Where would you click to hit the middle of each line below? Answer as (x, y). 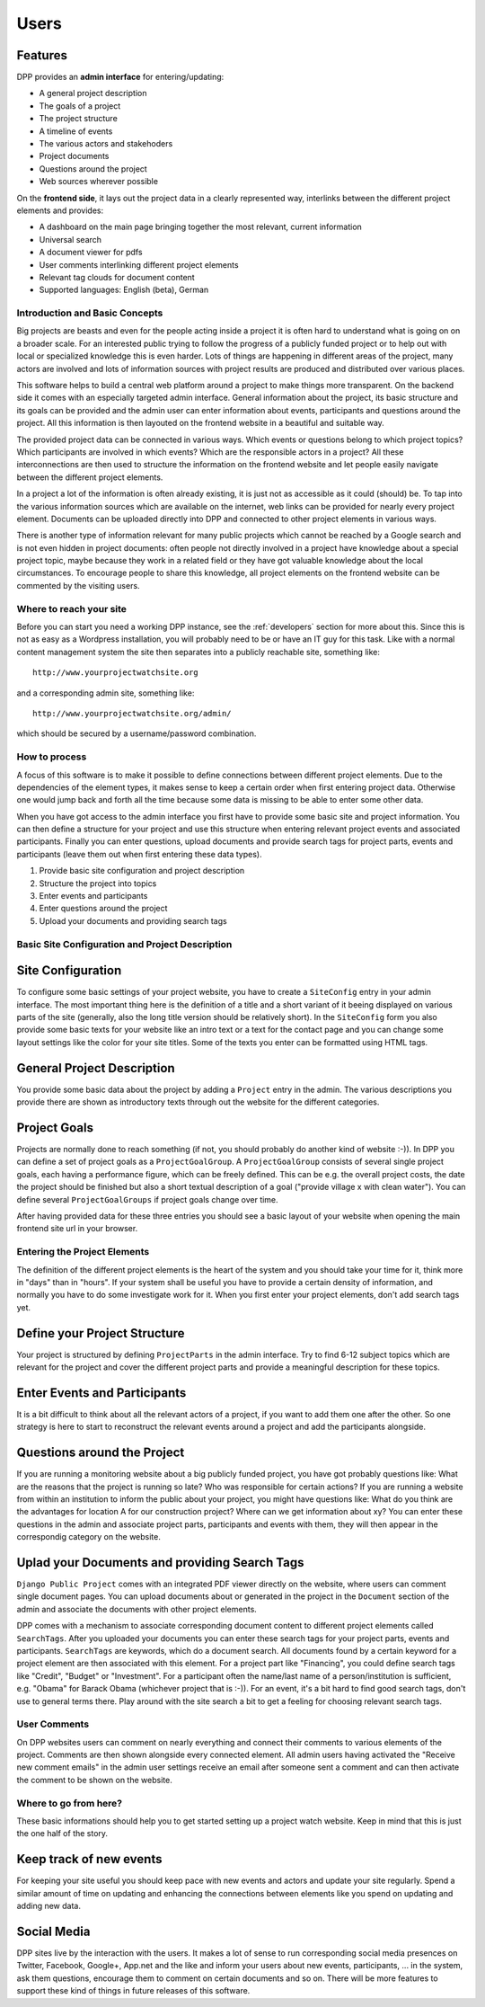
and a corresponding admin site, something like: (106, 693)
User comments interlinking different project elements (139, 264)
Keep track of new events (89, 1859)
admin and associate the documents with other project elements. (137, 1609)
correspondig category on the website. (88, 1537)
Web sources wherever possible (99, 182)
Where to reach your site (72, 608)
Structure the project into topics (98, 883)
